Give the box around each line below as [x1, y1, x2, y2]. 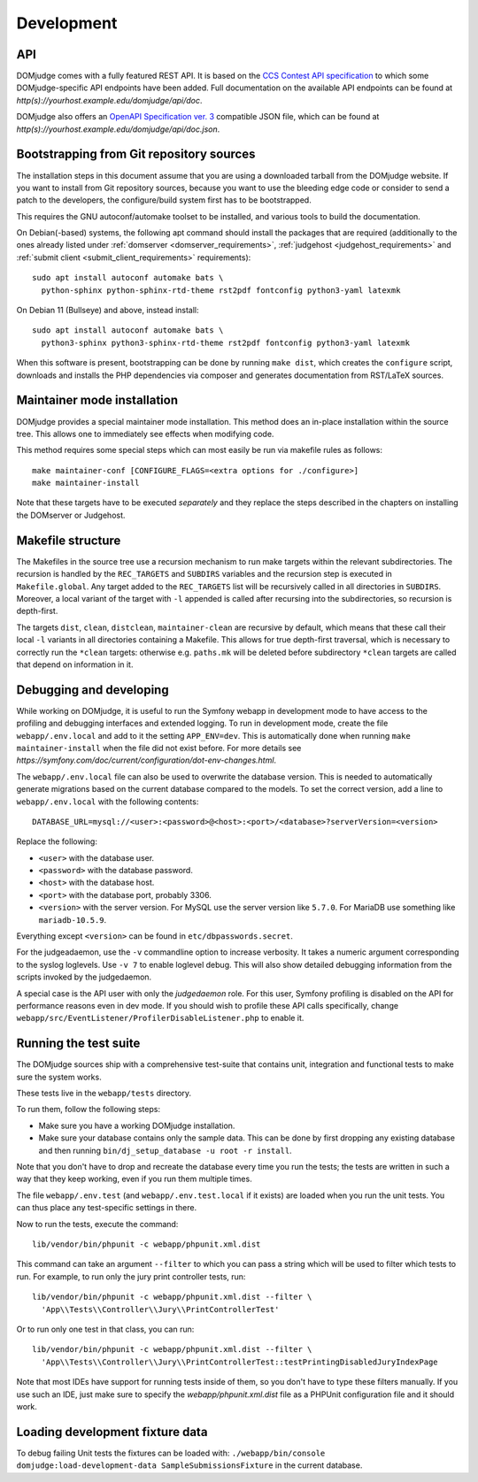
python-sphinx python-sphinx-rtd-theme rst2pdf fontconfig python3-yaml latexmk [41, 285, 401, 296]
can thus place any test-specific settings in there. [16, 1202, 197, 1213]
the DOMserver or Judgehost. [16, 510, 126, 520]
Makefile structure [16, 533, 121, 548]
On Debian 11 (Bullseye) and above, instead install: [16, 305, 199, 316]
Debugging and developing [16, 682, 169, 697]
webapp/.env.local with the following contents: [16, 796, 199, 807]
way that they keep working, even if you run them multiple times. [16, 1173, 252, 1185]
